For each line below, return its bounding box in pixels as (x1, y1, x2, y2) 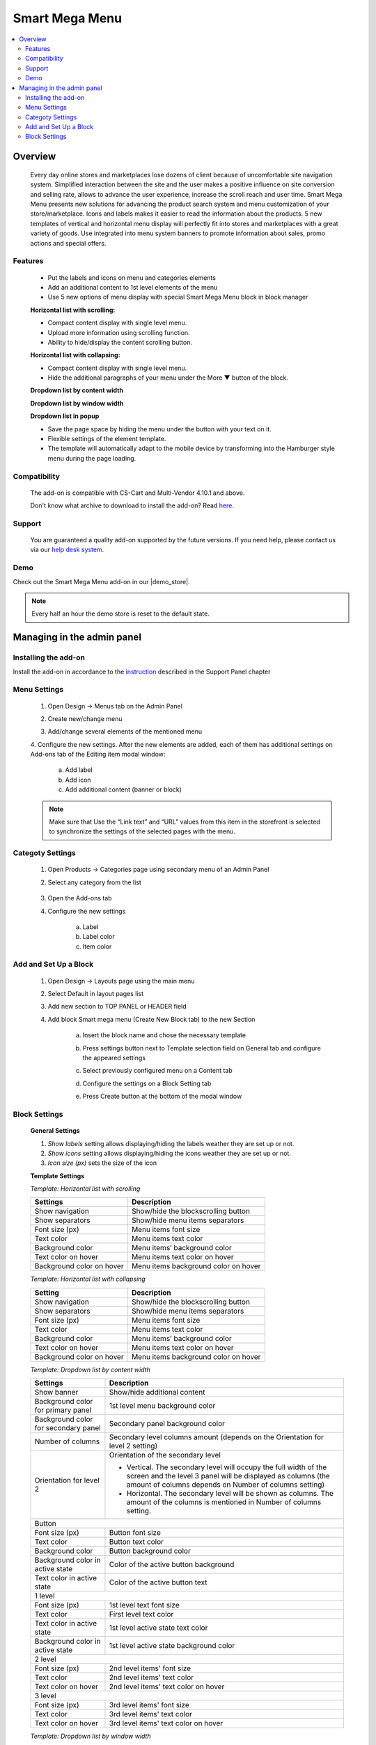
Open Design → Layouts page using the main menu (47, 977, 195, 985)
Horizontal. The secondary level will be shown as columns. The (126, 1489, 334, 1499)
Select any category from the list (47, 878, 142, 886)
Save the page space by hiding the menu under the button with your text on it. (47, 424, 272, 433)
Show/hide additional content (109, 1388, 205, 1397)
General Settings (30, 1127, 80, 1135)
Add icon (65, 775, 91, 784)
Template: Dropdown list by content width (30, 1365, 151, 1374)
